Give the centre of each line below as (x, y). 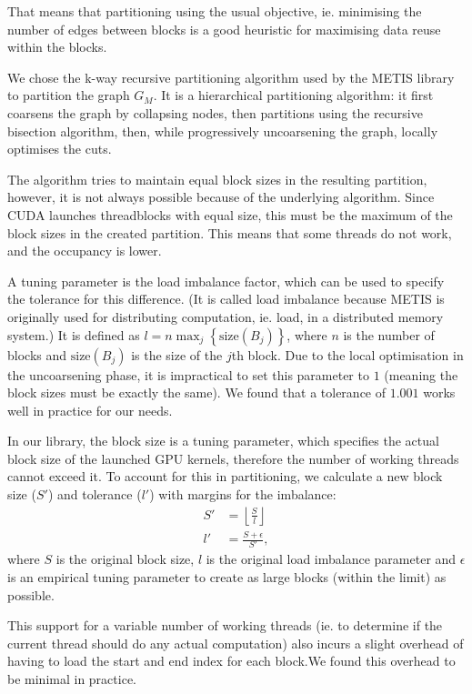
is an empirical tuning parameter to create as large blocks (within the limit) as (227, 576)
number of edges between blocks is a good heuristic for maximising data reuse (224, 29)
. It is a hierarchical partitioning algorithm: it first (293, 95)
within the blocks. (57, 47)
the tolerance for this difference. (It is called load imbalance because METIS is (226, 299)
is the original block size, (125, 559)
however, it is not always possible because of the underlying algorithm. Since (221, 197)
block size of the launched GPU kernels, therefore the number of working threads (233, 458)
